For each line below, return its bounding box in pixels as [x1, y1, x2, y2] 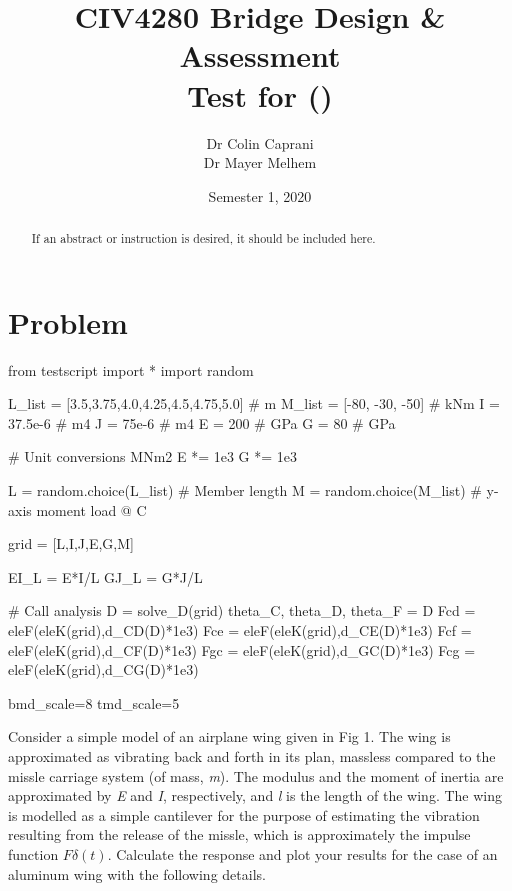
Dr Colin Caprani [206, 132, 314, 153]
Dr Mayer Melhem [203, 152, 317, 173]
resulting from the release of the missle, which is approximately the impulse [8, 824, 471, 845]
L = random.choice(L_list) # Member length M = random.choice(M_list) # [8, 480, 482, 501]
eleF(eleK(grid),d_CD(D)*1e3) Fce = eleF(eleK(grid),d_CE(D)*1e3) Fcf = [8, 620, 472, 641]
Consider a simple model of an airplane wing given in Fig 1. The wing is [8, 726, 451, 747]
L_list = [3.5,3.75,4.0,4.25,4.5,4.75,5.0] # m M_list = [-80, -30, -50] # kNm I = [8, 393, 500, 414]
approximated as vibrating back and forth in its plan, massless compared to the [8, 745, 496, 766]
